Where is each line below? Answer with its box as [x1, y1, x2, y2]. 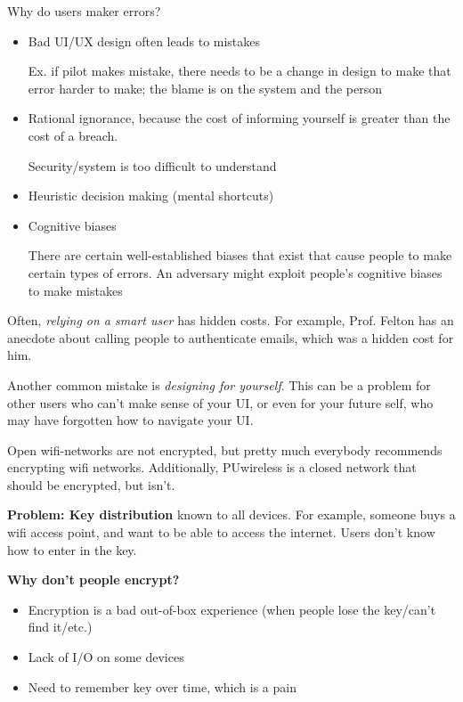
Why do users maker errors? [7, 2, 161, 20]
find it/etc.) [28, 617, 93, 636]
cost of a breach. [28, 126, 118, 144]
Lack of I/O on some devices [28, 648, 184, 666]
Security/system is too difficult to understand [28, 156, 277, 175]
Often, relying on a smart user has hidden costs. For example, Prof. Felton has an [7, 311, 454, 330]
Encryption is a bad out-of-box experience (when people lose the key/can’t [28, 600, 436, 618]
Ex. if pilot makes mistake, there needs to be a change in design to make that [28, 61, 451, 80]
